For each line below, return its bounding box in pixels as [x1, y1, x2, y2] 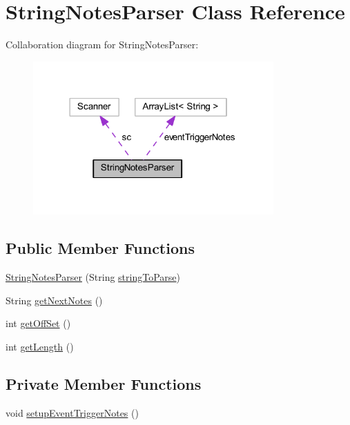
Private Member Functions [6, 373, 202, 394]
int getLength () [6, 339, 74, 353]
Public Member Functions [6, 237, 195, 259]
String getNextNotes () [6, 293, 103, 307]
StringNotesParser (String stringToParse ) [6, 270, 180, 284]
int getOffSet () [6, 316, 71, 330]
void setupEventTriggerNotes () [6, 405, 139, 419]
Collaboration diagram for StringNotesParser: [6, 37, 199, 52]
